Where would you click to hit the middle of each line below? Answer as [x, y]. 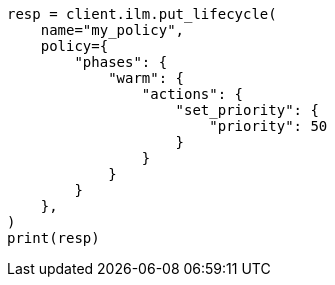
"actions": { [192, 94]
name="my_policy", [112, 30]
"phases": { [121, 62]
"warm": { [146, 78]
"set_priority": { [247, 110]
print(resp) [53, 238]
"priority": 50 [268, 126]
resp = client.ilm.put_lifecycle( [142, 14]
